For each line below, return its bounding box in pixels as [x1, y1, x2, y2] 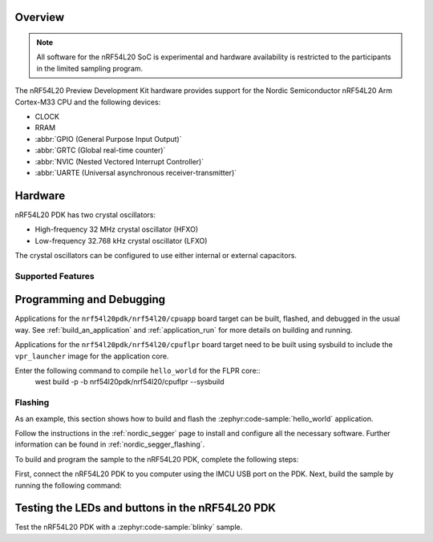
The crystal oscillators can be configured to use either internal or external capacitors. [14, 251, 297, 260]
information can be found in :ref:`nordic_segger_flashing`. [14, 439, 205, 449]
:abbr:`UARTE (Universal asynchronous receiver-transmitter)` [34, 168, 237, 177]
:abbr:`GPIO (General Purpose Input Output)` [34, 134, 182, 144]
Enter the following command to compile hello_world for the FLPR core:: [14, 366, 261, 376]
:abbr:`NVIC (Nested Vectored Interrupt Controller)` [34, 156, 204, 166]
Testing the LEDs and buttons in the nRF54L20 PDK [14, 501, 277, 515]
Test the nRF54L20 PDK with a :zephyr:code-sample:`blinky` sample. [14, 522, 243, 532]
